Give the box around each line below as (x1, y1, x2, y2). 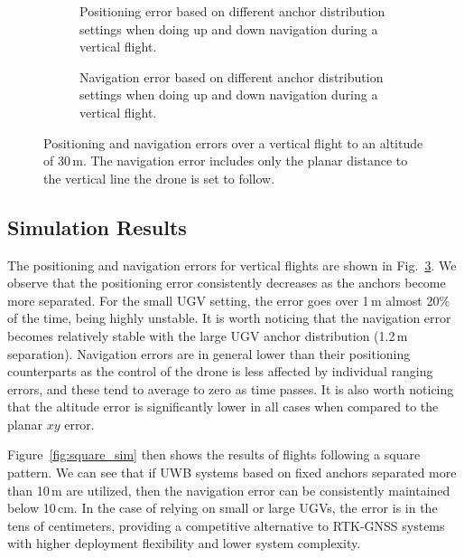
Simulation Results (7, 213, 187, 241)
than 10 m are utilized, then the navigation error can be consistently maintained (7, 480, 450, 499)
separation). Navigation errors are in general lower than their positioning (7, 344, 411, 363)
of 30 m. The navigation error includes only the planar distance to (43, 151, 408, 170)
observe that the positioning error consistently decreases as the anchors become (7, 273, 446, 292)
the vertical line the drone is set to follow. (43, 168, 275, 187)
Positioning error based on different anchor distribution (79, 2, 385, 20)
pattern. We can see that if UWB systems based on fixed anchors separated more (7, 463, 457, 482)
